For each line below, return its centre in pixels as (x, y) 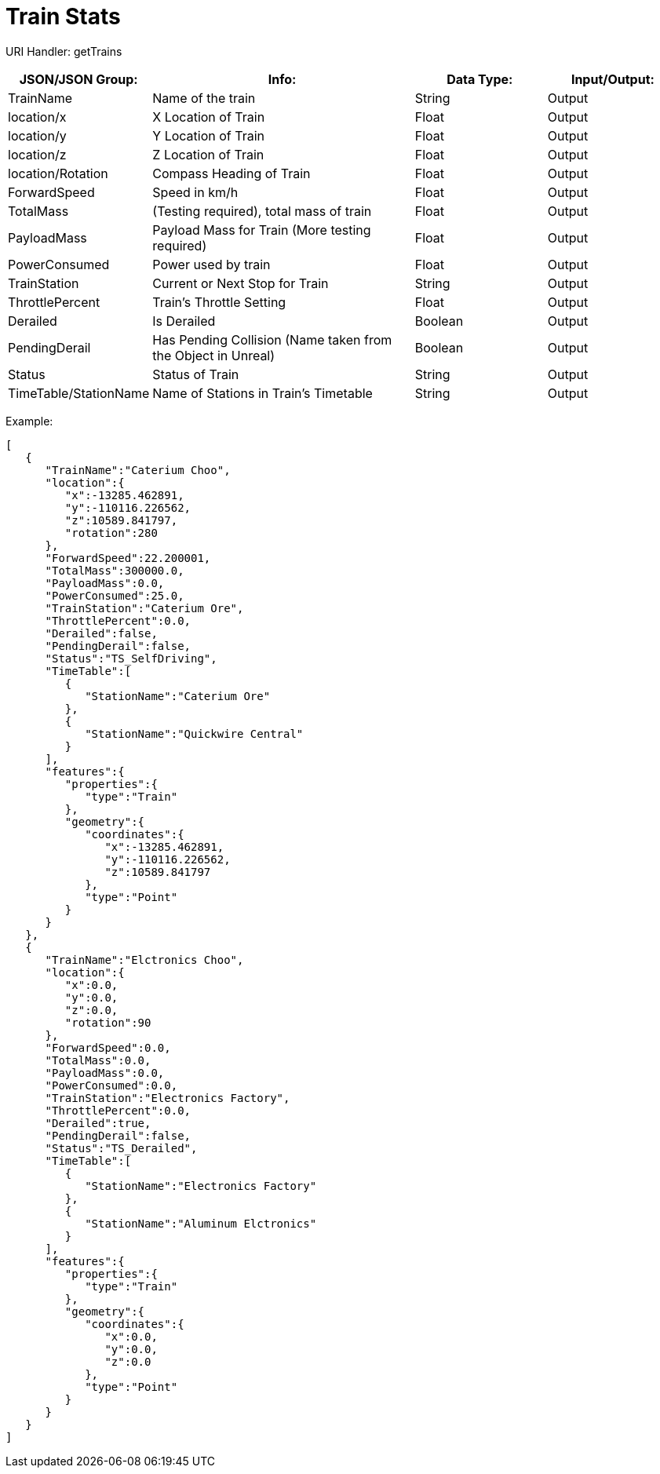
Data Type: (480, 79)
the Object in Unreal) (214, 355)
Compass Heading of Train (232, 173)
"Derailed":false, (101, 633)
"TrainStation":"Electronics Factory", (168, 1098)
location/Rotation (58, 173)
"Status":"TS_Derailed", (121, 1148)
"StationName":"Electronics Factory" (201, 1186)
